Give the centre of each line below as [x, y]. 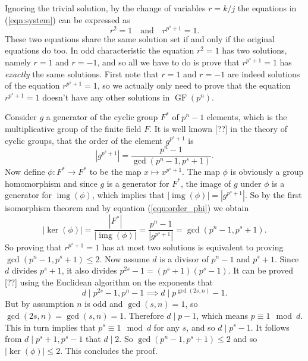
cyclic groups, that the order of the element [84, 140]
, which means [222, 315]
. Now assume [125, 258]
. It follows [270, 327]
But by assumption [40, 304]
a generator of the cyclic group [102, 117]
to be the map [115, 172]
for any [167, 327]
